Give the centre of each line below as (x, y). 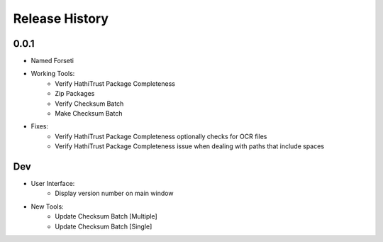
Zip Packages (75, 94)
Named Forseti (52, 61)
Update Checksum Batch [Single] (104, 226)
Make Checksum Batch (89, 114)
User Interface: (53, 184)
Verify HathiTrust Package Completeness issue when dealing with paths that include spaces (190, 146)
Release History (61, 18)
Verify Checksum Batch (89, 104)
